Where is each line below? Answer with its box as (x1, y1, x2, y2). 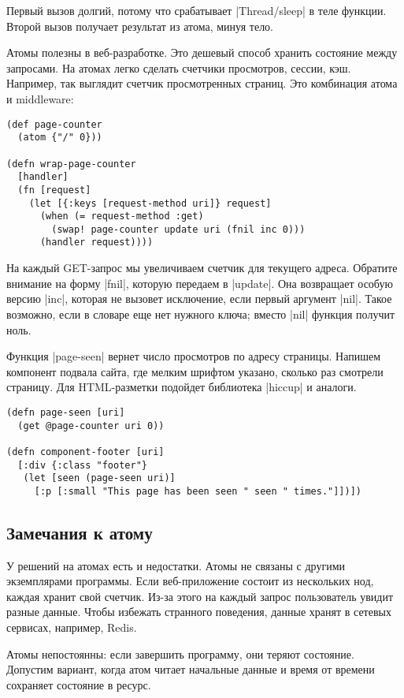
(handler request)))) (39, 237, 154, 248)
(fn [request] (17, 184, 91, 196)
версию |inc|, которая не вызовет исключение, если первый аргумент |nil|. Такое (6, 290, 392, 307)
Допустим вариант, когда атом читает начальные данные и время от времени (6, 661, 375, 677)
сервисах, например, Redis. (6, 619, 137, 636)
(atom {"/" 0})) (17, 132, 102, 144)
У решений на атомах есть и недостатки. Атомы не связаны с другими (6, 557, 346, 573)
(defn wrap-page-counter (6, 158, 136, 170)
